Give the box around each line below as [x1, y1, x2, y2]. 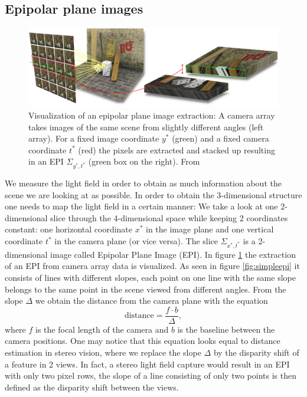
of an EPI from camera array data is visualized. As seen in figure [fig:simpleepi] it [5, 260, 300, 272]
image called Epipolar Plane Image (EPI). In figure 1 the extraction [50, 248, 296, 260]
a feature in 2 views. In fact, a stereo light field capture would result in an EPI [5, 357, 290, 370]
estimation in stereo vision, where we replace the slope [5, 346, 201, 359]
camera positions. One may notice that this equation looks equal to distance [5, 334, 280, 347]
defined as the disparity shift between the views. [5, 380, 179, 393]
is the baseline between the [177, 323, 275, 335]
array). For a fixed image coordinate [28, 132, 159, 145]
